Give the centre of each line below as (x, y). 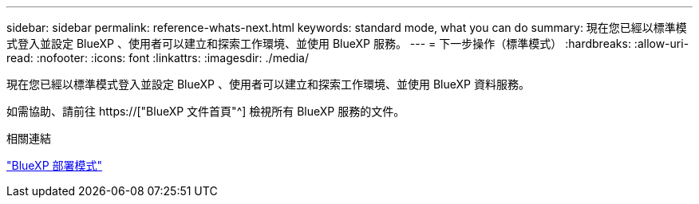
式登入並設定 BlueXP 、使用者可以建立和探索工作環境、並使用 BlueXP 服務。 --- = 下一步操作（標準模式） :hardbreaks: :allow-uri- (348, 43)
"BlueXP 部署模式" (55, 165)
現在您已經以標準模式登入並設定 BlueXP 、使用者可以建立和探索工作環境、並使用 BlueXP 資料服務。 (268, 84)
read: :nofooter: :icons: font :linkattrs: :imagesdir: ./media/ (158, 58)
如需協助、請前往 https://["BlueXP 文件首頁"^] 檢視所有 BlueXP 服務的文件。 (206, 111)
